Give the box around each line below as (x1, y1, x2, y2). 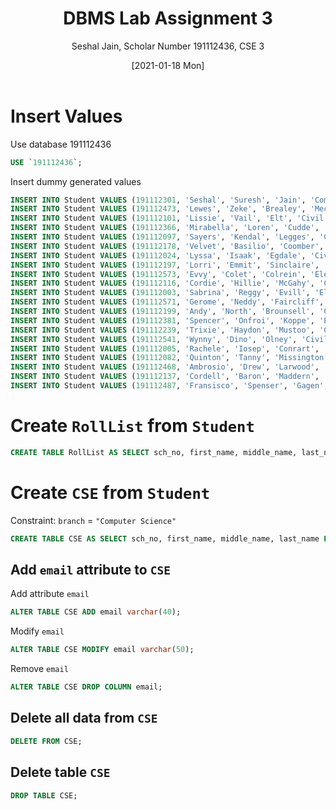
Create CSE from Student (10, 481, 211, 504)
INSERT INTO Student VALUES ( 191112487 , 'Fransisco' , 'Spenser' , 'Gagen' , (10, 381, 329, 391)
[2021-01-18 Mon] (131, 59, 205, 71)
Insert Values (10, 105, 123, 127)
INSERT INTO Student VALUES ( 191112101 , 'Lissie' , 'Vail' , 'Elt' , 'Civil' (10, 213, 329, 224)
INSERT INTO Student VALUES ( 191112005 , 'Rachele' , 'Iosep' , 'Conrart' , (10, 343, 320, 354)
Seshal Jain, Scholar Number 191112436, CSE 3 (71, 40, 265, 52)
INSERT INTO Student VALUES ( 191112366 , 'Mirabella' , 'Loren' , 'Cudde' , (10, 223, 320, 233)
